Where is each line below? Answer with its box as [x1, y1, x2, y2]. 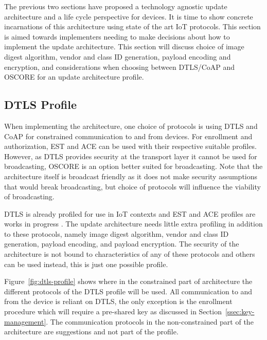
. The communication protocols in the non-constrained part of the [46, 316, 254, 327]
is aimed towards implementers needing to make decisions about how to [4, 31, 230, 42]
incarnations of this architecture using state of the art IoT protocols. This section [4, 21, 261, 32]
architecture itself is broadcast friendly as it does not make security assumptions [4, 171, 258, 181]
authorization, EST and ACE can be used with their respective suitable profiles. [4, 141, 257, 152]
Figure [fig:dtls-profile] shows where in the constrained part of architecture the [4, 276, 253, 287]
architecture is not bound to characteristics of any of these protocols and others [4, 249, 255, 259]
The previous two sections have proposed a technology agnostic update [4, 1, 227, 11]
